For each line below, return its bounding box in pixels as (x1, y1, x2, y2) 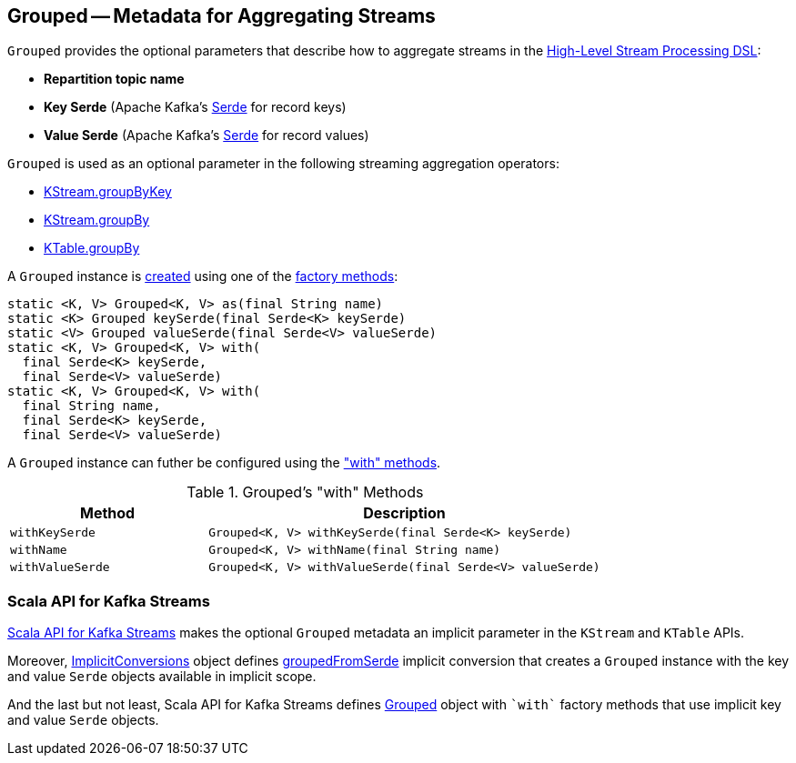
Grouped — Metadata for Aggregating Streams (7, 5, 436, 27)
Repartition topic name (44, 71, 185, 87)
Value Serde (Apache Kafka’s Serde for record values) (44, 127, 369, 144)
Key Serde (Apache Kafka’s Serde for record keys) (44, 99, 347, 115)
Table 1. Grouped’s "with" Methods (186, 483, 424, 502)
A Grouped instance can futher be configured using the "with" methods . (7, 455, 441, 471)
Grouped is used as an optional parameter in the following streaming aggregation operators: (7, 156, 559, 172)
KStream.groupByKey (44, 184, 172, 200)
